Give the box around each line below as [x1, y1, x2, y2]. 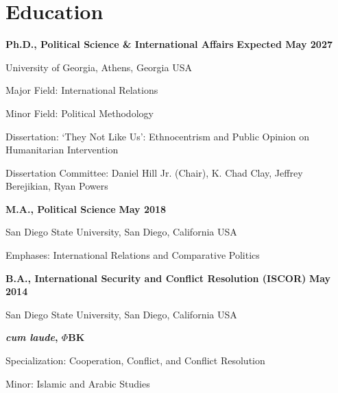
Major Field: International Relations [5, 83, 158, 97]
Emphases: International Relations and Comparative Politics [5, 248, 260, 262]
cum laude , [5, 330, 58, 344]
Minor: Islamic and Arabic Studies [5, 376, 150, 390]
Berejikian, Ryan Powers [5, 179, 108, 193]
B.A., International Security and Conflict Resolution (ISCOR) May [5, 270, 331, 285]
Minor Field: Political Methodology [5, 105, 154, 120]
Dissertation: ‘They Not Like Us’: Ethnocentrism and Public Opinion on [5, 129, 309, 143]
